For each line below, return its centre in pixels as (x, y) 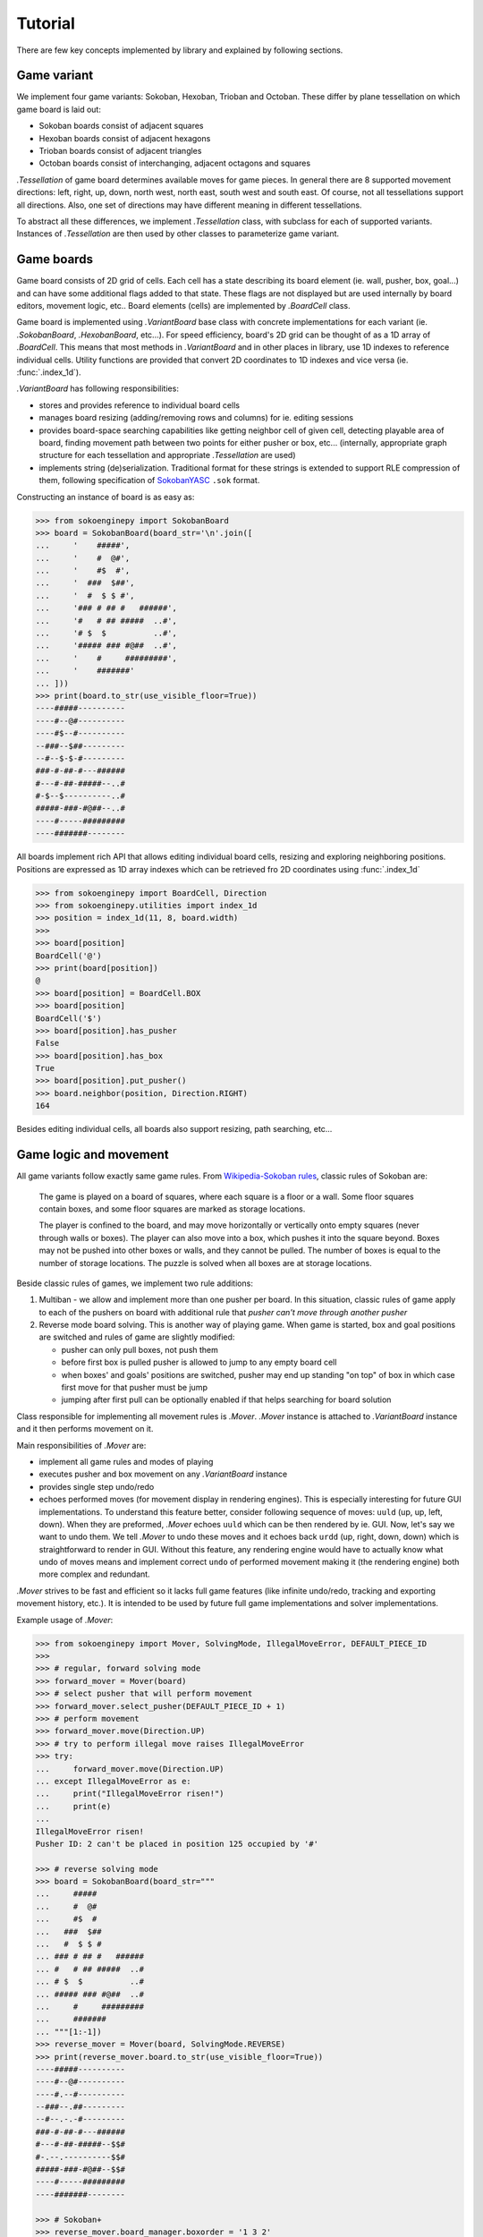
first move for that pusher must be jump (134, 1388)
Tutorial (46, 23)
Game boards (55, 259)
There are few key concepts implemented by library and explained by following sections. (180, 50)
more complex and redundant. (95, 1574)
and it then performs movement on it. (85, 1429)
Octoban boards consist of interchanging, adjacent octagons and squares (175, 163)
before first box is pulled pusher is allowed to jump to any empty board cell (199, 1362)
